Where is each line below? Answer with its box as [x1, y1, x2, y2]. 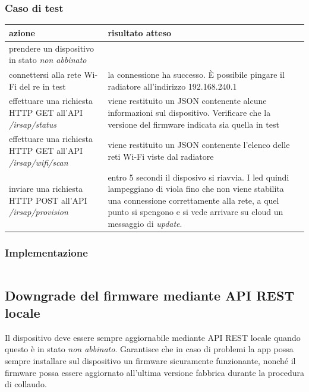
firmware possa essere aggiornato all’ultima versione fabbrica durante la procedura [5, 366, 304, 378]
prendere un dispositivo [9, 42, 94, 54]
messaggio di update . [108, 217, 182, 229]
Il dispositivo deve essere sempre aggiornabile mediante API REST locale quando [5, 331, 301, 343]
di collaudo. [5, 378, 47, 390]
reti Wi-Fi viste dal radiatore [108, 150, 214, 162]
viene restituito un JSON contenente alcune [108, 94, 267, 107]
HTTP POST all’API [9, 194, 87, 206]
